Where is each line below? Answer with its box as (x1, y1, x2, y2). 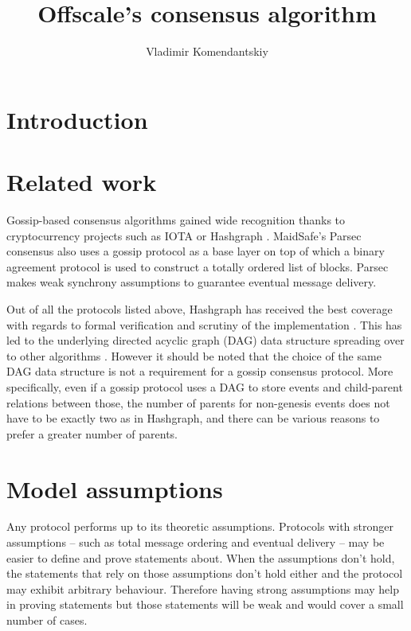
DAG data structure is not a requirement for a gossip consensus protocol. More (6, 363, 393, 380)
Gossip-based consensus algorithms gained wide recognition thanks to (6, 212, 346, 228)
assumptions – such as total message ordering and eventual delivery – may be (6, 534, 385, 551)
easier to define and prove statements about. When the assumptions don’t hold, (6, 549, 395, 566)
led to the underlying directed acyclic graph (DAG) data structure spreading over (6, 332, 405, 349)
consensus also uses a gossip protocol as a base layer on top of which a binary (6, 243, 385, 259)
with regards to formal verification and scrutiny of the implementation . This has (6, 316, 402, 333)
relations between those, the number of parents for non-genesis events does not (6, 394, 390, 411)
